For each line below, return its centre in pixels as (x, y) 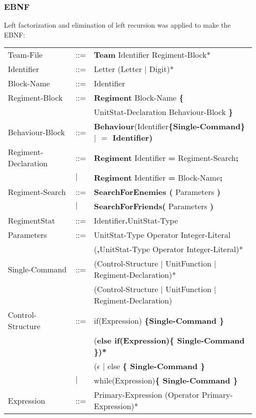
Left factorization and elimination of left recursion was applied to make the (117, 25)
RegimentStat (32, 221)
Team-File (25, 55)
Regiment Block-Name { (139, 98)
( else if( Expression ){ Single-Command (169, 341)
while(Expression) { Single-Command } (166, 380)
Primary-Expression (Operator (146, 395)
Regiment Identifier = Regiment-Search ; (166, 157)
